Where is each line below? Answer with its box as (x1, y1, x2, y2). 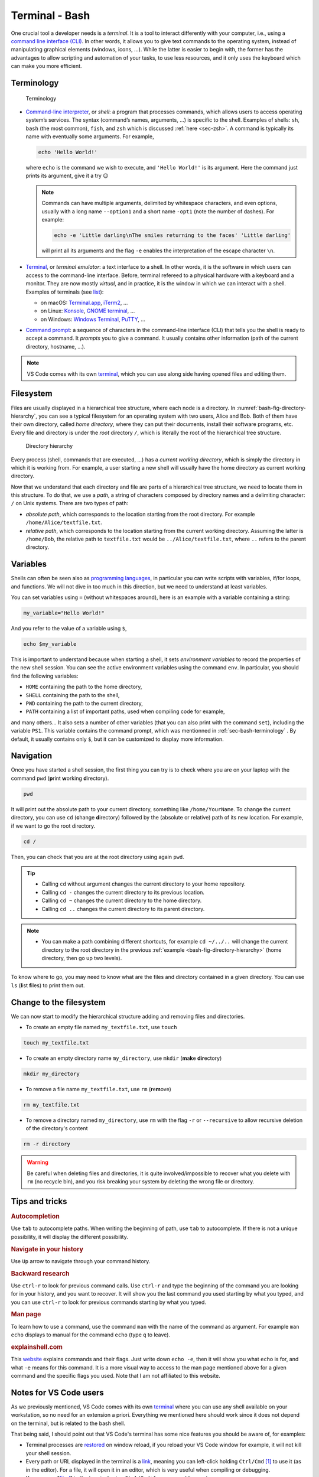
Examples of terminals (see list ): (25, 288, 104, 295)
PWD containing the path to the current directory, (25, 700, 143, 707)
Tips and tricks (11, 1196, 67, 1206)
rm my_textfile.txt (23, 1102, 80, 1108)
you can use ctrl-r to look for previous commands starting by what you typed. (11, 1299, 207, 1306)
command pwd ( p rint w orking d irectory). (11, 775, 109, 782)
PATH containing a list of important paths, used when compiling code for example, (25, 708, 225, 715)
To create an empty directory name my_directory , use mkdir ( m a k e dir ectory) (25, 1055, 222, 1062)
